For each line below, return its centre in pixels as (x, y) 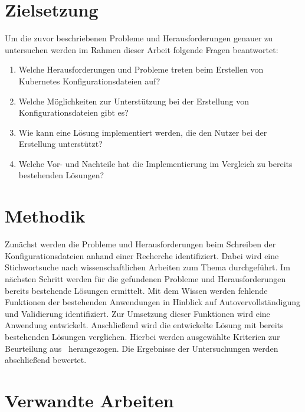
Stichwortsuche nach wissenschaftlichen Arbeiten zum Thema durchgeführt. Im (147, 267)
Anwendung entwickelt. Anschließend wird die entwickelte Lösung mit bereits (144, 325)
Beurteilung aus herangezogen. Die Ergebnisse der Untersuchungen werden (142, 348)
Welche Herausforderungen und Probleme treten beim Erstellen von (141, 69)
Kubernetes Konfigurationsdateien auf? (89, 81)
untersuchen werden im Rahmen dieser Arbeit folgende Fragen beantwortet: (142, 49)
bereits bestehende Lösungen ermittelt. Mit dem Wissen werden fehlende (136, 290)
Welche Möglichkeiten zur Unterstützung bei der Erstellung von (134, 101)
